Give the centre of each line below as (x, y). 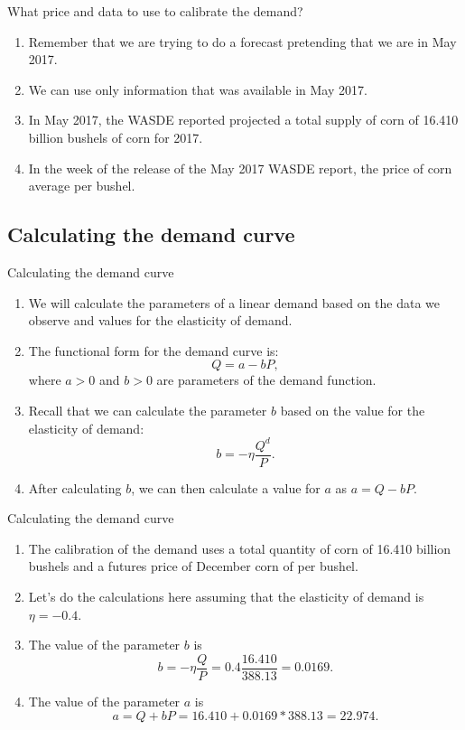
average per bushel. (82, 186)
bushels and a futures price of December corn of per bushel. (193, 566)
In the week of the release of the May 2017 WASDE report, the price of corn (240, 168)
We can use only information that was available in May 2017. (198, 89)
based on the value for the (353, 410)
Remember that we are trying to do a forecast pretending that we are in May (242, 41)
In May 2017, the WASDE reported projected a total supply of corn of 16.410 (243, 120)
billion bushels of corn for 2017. (116, 137)
